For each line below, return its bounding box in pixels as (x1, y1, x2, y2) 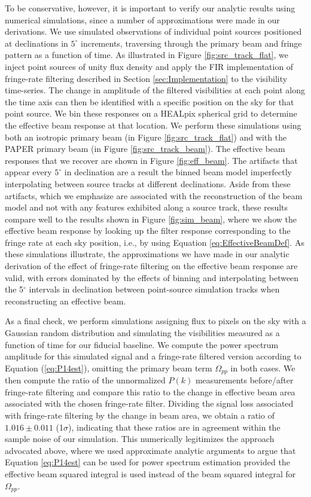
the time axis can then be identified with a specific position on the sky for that (5, 95, 294, 108)
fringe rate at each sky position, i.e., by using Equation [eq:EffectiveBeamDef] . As (5, 236, 304, 248)
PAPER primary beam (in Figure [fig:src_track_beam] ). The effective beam (5, 142, 285, 155)
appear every (5, 166, 52, 178)
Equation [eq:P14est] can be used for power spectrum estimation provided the (5, 456, 290, 468)
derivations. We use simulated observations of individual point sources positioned (5, 25, 302, 38)
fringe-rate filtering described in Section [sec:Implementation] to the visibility (5, 72, 288, 84)
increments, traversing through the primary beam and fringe (81, 36, 302, 49)
